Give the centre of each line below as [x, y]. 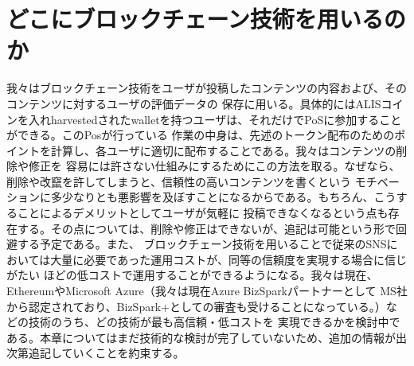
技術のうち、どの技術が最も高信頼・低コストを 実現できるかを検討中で [214, 322]
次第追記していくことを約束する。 [96, 353]
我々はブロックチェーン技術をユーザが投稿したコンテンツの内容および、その [207, 88]
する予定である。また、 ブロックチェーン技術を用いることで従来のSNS [202, 244]
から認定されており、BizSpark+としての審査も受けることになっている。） [196, 306]
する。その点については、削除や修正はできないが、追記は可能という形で [207, 228]
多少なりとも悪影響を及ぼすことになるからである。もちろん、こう [223, 197]
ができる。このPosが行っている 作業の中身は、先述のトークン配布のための [201, 135]
